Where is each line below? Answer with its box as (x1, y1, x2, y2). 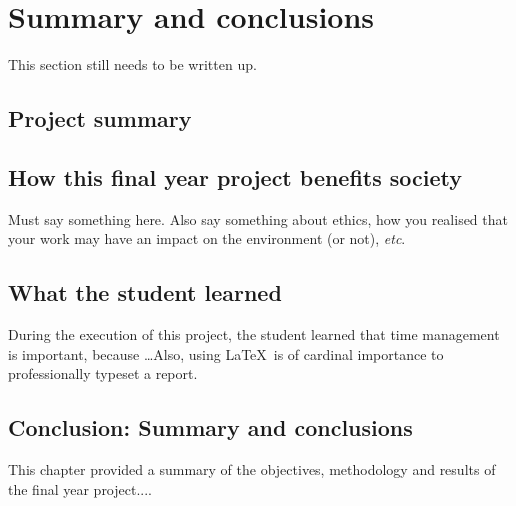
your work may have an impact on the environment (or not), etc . (8, 228, 406, 249)
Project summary (8, 103, 192, 134)
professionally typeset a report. (8, 363, 198, 384)
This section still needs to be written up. (8, 54, 257, 75)
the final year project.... (8, 478, 152, 499)
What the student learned (8, 277, 282, 308)
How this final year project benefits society (8, 161, 463, 192)
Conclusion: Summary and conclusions (8, 412, 413, 443)
